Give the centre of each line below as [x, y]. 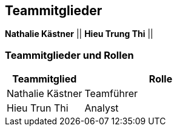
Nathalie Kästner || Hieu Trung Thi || [79, 34]
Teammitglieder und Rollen [69, 55]
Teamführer [111, 94]
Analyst [102, 108]
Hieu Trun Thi [38, 108]
